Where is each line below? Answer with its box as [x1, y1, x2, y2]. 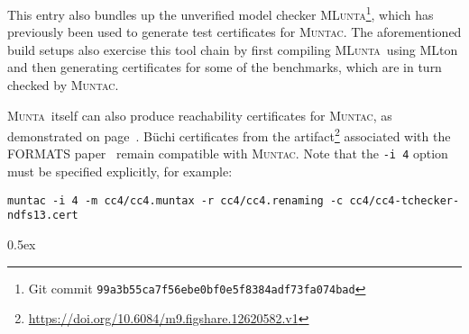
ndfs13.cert [7, 209, 78, 222]
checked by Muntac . [7, 76, 119, 95]
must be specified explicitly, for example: [7, 162, 233, 181]
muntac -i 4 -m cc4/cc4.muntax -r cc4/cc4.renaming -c [7, 194, 344, 207]
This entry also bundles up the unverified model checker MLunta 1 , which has [7, 3, 434, 23]
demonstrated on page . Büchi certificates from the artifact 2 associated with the [7, 124, 451, 145]
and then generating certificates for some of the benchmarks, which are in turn [7, 58, 442, 77]
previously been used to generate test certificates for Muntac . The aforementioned [7, 23, 462, 41]
